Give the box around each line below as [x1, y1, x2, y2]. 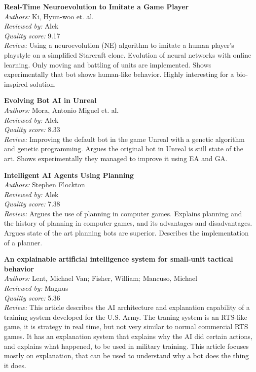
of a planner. [4, 237, 42, 247]
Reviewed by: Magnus [4, 283, 69, 293]
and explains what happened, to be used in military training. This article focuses [4, 340, 249, 351]
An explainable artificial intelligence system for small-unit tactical [4, 254, 233, 264]
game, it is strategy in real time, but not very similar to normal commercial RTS [4, 321, 248, 332]
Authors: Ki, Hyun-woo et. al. [4, 11, 94, 21]
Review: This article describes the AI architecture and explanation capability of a [4, 302, 250, 312]
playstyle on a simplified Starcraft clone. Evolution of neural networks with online [4, 49, 252, 60]
